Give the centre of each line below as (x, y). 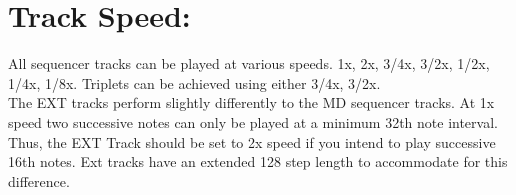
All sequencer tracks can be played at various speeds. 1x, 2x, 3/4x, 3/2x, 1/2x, (249, 63)
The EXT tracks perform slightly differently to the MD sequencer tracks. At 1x (251, 102)
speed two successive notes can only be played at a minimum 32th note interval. (253, 121)
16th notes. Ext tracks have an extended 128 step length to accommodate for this (258, 161)
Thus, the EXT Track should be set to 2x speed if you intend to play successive (252, 141)
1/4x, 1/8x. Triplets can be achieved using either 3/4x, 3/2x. (194, 82)
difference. (39, 180)
